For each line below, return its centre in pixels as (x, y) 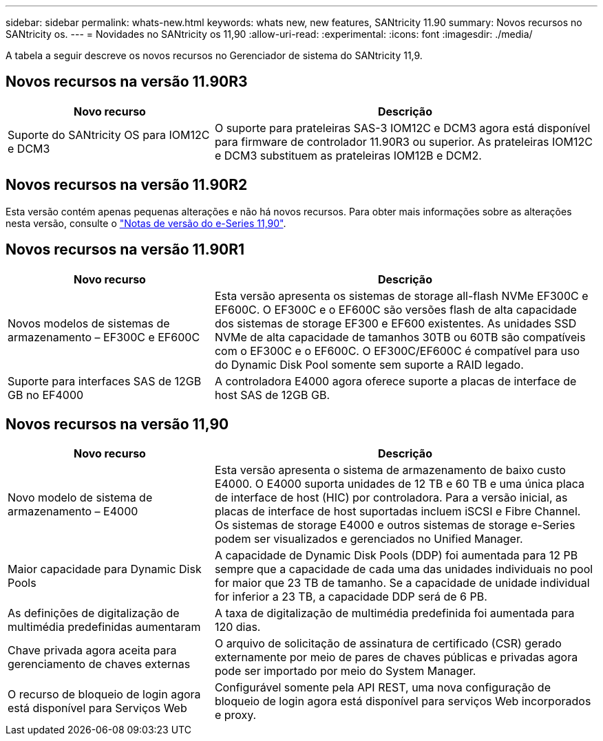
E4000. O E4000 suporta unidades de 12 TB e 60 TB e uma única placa (399, 484)
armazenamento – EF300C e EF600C (104, 337)
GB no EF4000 (46, 395)
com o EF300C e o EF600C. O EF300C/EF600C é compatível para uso (397, 351)
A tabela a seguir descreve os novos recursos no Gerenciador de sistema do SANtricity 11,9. (214, 55)
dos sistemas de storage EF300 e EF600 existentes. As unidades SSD (395, 323)
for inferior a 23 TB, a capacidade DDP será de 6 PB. (351, 597)
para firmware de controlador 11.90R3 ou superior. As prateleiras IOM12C (403, 141)
